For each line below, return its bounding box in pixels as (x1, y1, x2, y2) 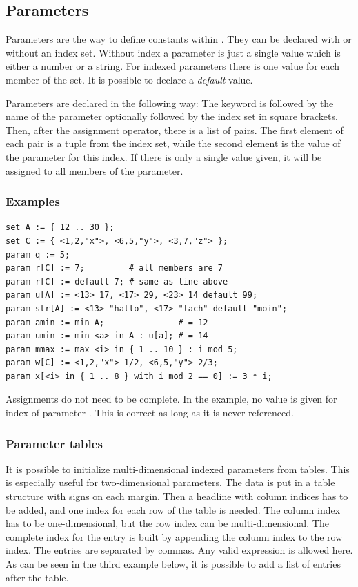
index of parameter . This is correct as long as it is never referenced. (6, 405, 294, 420)
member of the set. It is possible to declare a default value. (6, 72, 253, 86)
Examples (6, 193, 60, 210)
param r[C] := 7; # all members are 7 (6, 263, 223, 273)
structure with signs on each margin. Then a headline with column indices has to (6, 489, 348, 503)
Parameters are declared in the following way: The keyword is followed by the (6, 95, 334, 110)
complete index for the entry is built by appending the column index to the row (6, 529, 343, 543)
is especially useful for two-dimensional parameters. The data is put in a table (6, 475, 335, 490)
